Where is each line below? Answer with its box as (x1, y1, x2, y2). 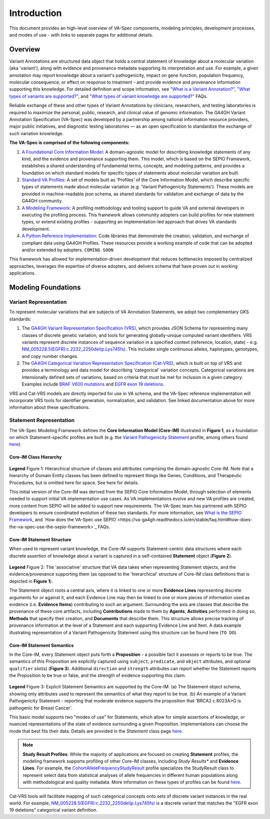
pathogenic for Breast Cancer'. (9, 705, 72, 711)
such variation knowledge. (9, 130, 64, 136)
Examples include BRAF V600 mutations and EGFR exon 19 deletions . (21, 381, 164, 387)
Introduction (9, 8, 62, 19)
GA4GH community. (21, 198, 63, 204)
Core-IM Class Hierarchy (9, 454, 62, 460)
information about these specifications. (9, 404, 90, 411)
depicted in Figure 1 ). (9, 578, 53, 584)
